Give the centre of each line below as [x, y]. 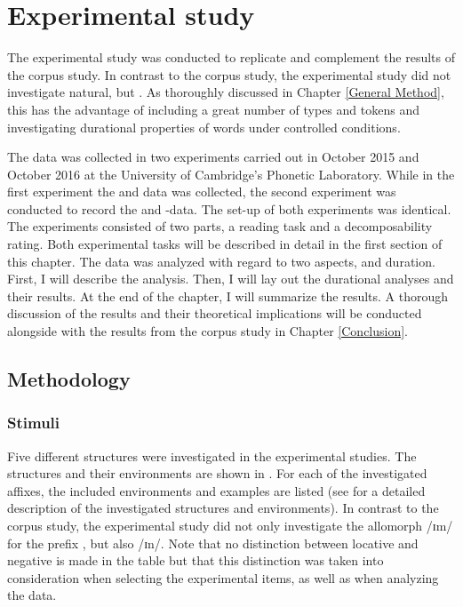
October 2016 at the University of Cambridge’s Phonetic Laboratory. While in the [231, 174]
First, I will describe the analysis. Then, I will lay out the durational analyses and [231, 279]
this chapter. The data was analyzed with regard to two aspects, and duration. [221, 261]
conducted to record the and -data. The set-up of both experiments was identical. [229, 208]
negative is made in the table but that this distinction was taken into [196, 560]
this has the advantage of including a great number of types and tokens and [213, 109]
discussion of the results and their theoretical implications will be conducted [215, 313]
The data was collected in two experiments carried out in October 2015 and [213, 157]
